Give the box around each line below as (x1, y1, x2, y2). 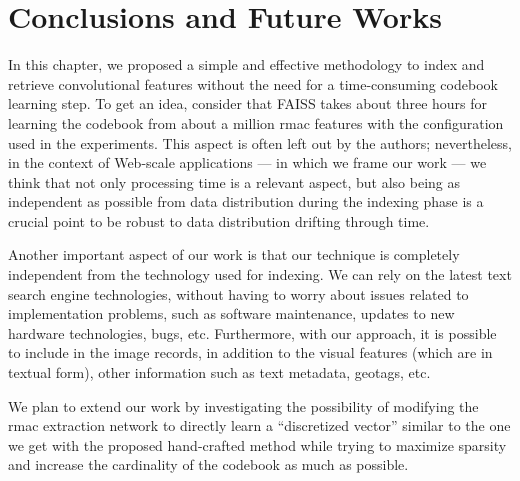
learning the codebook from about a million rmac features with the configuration (8, 112, 504, 133)
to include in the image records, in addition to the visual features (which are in (8, 342, 493, 363)
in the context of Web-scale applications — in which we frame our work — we (8, 152, 487, 173)
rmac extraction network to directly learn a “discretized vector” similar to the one (8, 415, 511, 436)
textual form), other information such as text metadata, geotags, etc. (8, 362, 431, 383)
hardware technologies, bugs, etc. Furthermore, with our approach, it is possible (8, 322, 497, 343)
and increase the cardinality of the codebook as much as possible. (8, 454, 409, 475)
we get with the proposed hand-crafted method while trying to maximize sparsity (8, 434, 507, 455)
